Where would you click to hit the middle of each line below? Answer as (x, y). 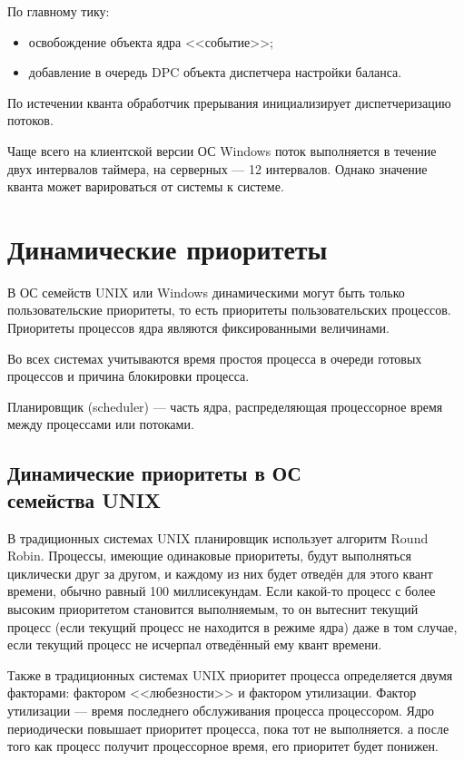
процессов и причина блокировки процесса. (128, 376)
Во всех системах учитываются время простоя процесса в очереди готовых (215, 358)
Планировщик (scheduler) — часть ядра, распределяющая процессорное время (225, 406)
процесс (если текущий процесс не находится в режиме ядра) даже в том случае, (232, 626)
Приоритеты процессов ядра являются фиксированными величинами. (198, 328)
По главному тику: (59, 11)
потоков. (30, 120)
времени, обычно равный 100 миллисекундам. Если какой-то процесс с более (222, 591)
